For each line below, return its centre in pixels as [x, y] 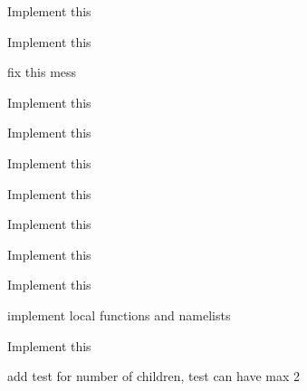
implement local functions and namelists [119, 315]
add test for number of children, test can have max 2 [154, 376]
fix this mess [42, 72]
